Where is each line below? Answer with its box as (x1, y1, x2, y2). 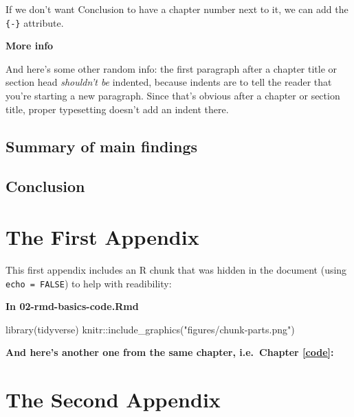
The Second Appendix (5, 385, 221, 414)
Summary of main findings (5, 135, 198, 156)
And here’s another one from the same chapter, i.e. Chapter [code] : (5, 345, 334, 359)
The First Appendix (5, 222, 199, 250)
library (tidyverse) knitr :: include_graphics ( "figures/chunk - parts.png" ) (5, 322, 295, 336)
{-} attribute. (5, 15, 64, 29)
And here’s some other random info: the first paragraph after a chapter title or (5, 61, 338, 75)
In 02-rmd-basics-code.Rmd (5, 299, 139, 313)
